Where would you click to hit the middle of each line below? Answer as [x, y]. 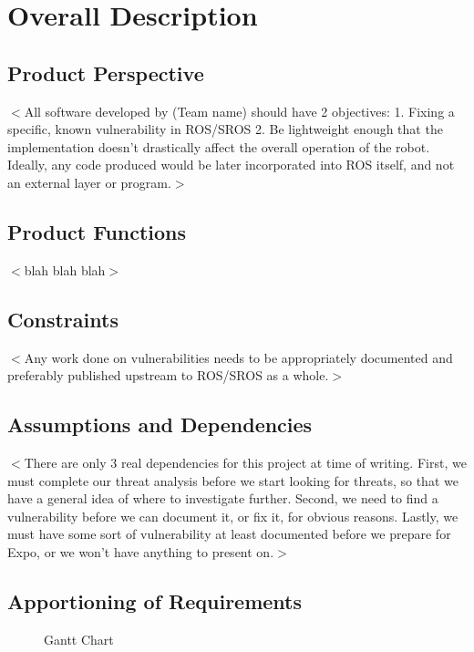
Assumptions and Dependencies [160, 424]
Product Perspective [106, 72]
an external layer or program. [89, 182]
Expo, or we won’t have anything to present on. [141, 551]
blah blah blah [65, 269]
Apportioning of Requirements [155, 600]
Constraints [63, 319]
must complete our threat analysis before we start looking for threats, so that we [233, 480]
